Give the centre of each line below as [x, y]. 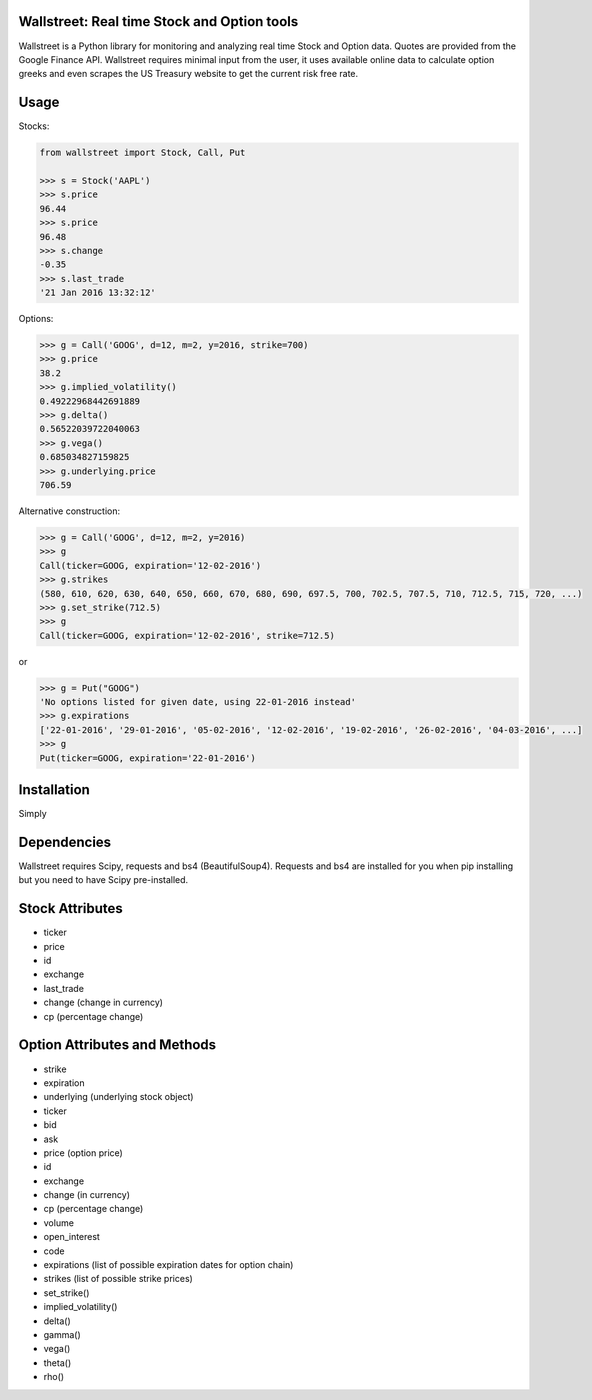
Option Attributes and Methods [117, 1045]
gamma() [62, 1334]
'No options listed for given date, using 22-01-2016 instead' [198, 702]
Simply [32, 814]
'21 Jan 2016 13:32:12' [98, 293]
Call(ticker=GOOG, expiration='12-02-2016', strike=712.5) [187, 635]
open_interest [71, 1237]
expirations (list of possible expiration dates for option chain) [168, 1265]
